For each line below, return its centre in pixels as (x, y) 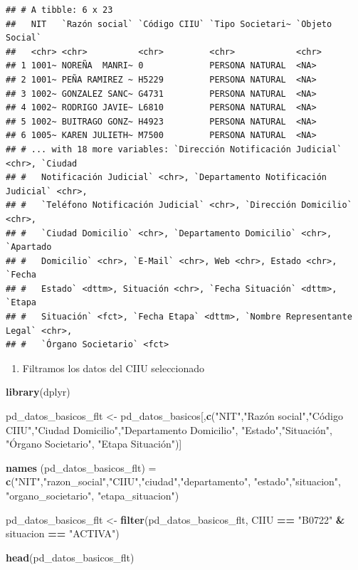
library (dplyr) (38, 392)
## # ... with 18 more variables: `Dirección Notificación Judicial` (174, 149)
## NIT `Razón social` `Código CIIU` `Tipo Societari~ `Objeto (169, 24)
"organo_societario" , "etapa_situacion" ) (93, 495)
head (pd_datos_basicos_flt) (70, 557)
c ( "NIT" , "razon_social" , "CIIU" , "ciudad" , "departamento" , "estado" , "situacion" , (174, 481)
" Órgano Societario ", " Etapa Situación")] (94, 444)
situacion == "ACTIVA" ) (63, 533)
